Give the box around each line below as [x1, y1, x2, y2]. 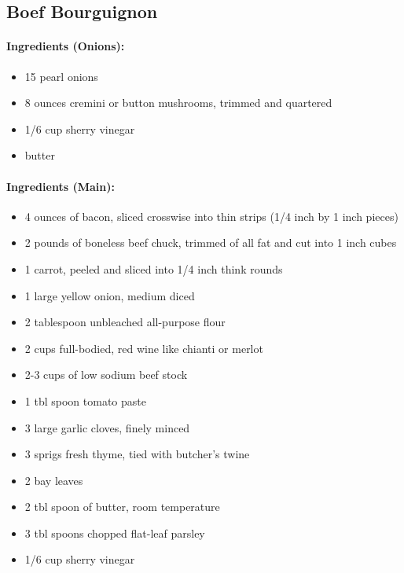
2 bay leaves [24, 472, 83, 488]
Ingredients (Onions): [6, 38, 125, 54]
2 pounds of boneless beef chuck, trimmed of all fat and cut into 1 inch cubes [24, 234, 397, 251]
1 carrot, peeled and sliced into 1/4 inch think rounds [24, 260, 283, 277]
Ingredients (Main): [6, 178, 115, 194]
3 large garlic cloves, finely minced [24, 419, 190, 435]
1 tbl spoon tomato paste [24, 392, 146, 409]
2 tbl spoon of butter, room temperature [24, 498, 220, 515]
